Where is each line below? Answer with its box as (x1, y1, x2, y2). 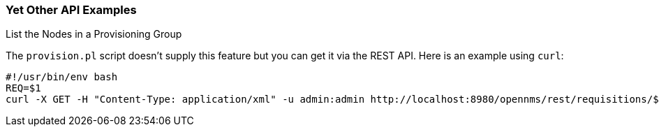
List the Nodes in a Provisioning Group (6, 28, 182, 41)
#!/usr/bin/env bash (6, 71, 118, 83)
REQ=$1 (6, 82, 41, 94)
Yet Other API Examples (6, 3, 137, 17)
